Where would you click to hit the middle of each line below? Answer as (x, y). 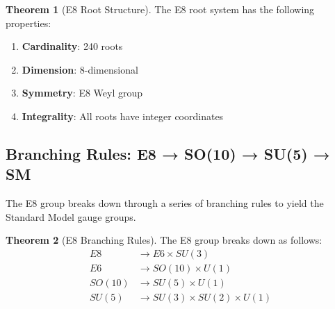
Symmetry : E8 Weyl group (82, 93)
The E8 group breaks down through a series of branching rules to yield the (165, 203)
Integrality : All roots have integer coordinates (123, 116)
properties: (28, 23)
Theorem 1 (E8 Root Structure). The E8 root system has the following (160, 9)
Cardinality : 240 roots (72, 46)
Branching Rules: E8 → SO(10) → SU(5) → (168, 153)
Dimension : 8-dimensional (80, 69)
